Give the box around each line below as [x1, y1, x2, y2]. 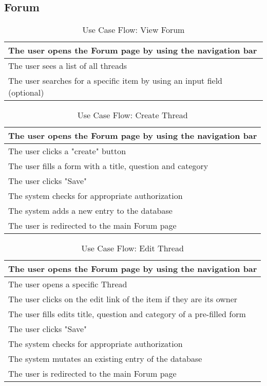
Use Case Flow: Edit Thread [81, 242, 184, 254]
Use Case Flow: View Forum [82, 24, 185, 36]
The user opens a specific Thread [8, 278, 127, 290]
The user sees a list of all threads [8, 60, 127, 72]
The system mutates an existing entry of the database [8, 353, 202, 365]
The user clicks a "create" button [8, 145, 126, 157]
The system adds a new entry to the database [8, 205, 173, 217]
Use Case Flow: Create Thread [77, 109, 188, 121]
